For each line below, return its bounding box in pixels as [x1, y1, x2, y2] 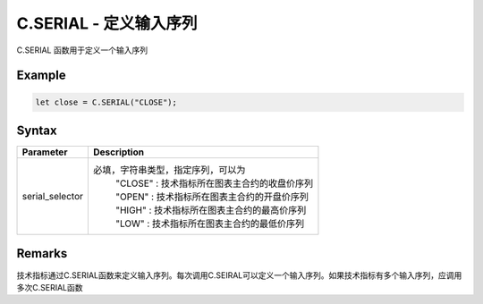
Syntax [16, 122, 57, 138]
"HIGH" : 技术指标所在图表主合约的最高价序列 [115, 204, 307, 216]
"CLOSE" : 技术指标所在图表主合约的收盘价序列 [115, 177, 313, 190]
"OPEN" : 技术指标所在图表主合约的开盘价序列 [115, 190, 309, 203]
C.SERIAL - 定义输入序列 [16, 13, 198, 33]
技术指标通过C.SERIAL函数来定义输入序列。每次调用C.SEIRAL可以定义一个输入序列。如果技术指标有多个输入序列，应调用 [16, 269, 462, 281]
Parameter [21, 146, 68, 158]
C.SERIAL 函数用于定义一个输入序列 [16, 45, 148, 55]
